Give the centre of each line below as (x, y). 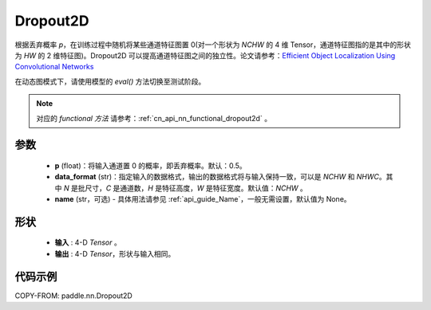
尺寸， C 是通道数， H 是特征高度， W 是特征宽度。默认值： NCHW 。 (196, 188)
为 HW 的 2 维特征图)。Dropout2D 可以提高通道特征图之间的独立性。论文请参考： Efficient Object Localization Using (205, 55)
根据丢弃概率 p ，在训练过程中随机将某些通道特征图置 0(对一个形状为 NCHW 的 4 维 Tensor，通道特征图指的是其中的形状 (213, 45)
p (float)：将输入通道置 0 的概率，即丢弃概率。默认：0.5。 (150, 165)
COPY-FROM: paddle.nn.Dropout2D (74, 296)
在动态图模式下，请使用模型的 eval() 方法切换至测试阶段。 (110, 81)
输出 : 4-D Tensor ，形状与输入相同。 (115, 253)
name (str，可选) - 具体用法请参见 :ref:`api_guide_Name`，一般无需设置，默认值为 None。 (203, 199)
